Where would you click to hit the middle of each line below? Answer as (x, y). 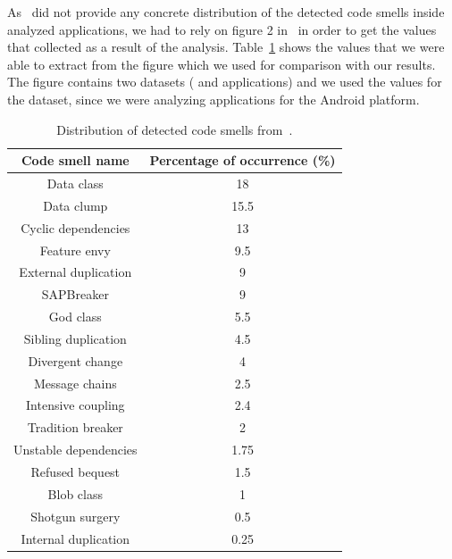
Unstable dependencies (75, 450)
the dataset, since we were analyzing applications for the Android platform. (213, 99)
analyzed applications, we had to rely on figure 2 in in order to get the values (222, 29)
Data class (75, 183)
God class (75, 317)
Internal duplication (75, 538)
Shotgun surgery (75, 516)
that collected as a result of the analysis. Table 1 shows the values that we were (226, 47)
